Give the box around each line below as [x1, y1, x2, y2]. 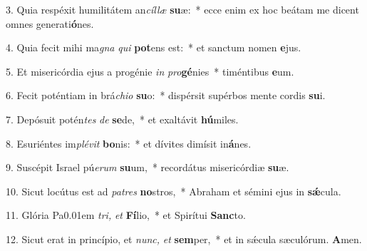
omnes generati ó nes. [6, 16, 94, 31]
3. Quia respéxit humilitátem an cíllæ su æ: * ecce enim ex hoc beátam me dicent [6, 2, 359, 16]
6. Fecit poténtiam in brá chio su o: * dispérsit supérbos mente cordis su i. [6, 88, 326, 103]
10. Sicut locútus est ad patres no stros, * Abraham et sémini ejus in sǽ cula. [6, 183, 341, 198]
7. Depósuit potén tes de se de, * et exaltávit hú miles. [6, 111, 239, 126]
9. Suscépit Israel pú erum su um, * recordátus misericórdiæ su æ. [6, 160, 289, 175]
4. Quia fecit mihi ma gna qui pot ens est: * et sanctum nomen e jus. [6, 40, 301, 55]
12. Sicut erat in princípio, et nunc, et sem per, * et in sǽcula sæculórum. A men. [6, 231, 362, 246]
